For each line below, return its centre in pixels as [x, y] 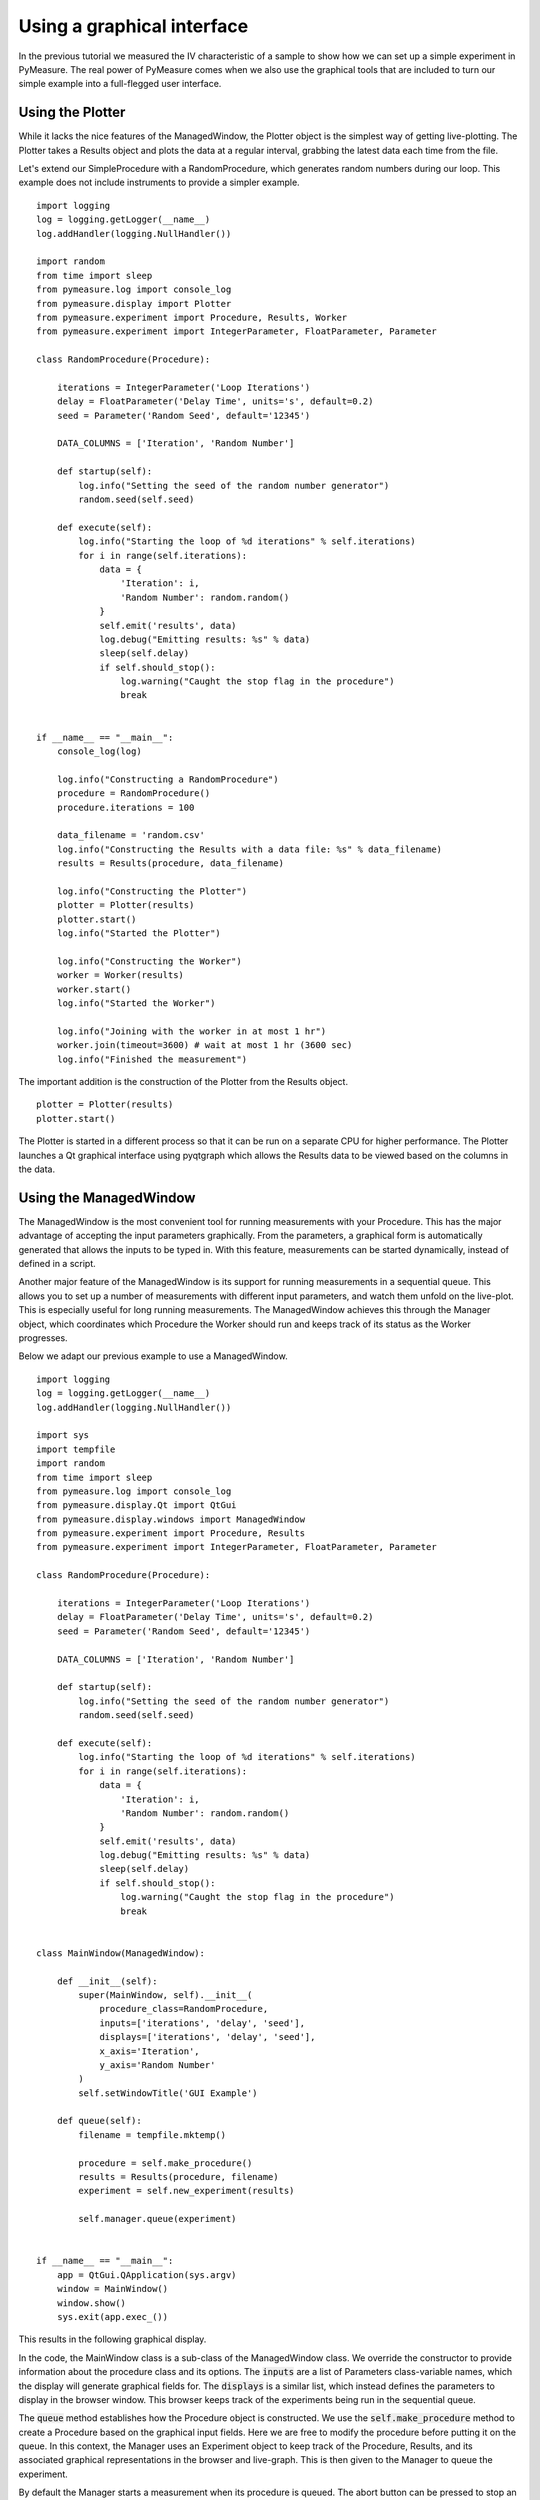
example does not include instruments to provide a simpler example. [159, 182]
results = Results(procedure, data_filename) [170, 863]
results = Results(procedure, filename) [178, 2177]
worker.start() [94, 989]
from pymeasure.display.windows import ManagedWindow [170, 1519]
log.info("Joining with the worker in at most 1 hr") [191, 1031]
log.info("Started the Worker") [136, 1003]
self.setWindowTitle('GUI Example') [168, 2093]
